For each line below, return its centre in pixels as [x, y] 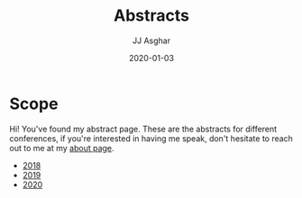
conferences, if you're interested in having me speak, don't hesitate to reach [151, 138]
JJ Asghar [151, 40]
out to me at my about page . [62, 148]
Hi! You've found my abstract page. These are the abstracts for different [143, 129]
